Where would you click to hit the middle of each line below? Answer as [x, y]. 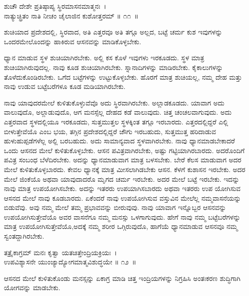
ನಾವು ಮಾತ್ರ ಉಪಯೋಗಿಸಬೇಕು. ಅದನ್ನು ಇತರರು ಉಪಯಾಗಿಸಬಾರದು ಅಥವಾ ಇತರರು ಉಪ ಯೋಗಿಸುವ [122, 188]
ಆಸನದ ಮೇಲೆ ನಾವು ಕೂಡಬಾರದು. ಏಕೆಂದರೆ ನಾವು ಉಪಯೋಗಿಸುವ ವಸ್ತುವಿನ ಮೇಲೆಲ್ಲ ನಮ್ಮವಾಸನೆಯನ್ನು [123, 198]
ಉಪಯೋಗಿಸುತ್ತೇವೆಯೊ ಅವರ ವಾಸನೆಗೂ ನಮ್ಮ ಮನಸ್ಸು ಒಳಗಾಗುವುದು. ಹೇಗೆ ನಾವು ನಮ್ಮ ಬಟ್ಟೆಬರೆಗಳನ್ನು [122, 217]
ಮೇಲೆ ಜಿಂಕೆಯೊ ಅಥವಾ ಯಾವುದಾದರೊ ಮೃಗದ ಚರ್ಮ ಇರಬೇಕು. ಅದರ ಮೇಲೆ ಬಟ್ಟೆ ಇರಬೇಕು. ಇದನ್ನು [122, 179]
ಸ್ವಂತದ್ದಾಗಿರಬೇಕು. [24, 236]
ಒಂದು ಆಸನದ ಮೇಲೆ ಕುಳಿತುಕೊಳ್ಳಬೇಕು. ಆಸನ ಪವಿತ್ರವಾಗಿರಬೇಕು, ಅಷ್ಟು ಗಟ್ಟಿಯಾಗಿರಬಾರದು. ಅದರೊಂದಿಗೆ [124, 150]
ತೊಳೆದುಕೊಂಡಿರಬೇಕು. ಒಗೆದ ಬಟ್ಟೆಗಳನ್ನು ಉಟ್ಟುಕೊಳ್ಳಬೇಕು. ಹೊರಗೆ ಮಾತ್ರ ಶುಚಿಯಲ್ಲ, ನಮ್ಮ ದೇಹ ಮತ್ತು [123, 77]
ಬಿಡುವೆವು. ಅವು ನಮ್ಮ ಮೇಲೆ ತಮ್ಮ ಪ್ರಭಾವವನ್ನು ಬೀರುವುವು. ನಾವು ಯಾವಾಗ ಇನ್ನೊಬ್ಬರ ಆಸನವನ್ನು [115, 207]
